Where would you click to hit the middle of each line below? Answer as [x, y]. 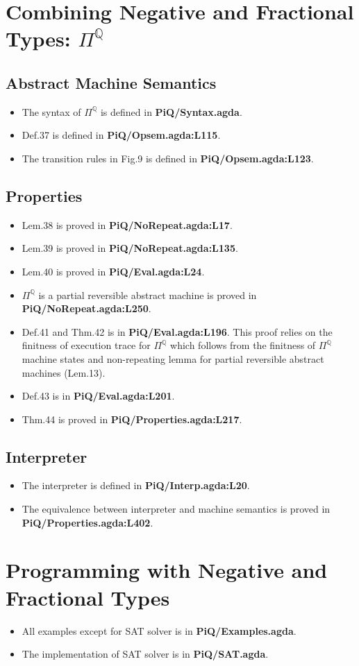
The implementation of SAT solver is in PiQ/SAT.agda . [145, 654]
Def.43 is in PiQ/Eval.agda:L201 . [98, 396]
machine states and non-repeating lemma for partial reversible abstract [173, 358]
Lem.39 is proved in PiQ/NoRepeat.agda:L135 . [130, 248]
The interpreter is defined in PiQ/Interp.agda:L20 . [136, 485]
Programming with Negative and [167, 570]
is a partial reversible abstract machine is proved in [148, 294]
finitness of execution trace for [86, 345]
